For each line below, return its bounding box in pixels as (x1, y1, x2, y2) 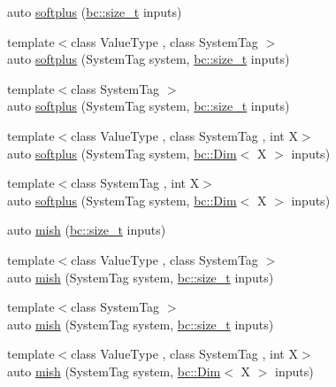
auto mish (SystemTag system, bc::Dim (7, 361, 221, 380)
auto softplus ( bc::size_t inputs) (7, 3, 182, 20)
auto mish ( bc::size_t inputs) (7, 221, 166, 239)
